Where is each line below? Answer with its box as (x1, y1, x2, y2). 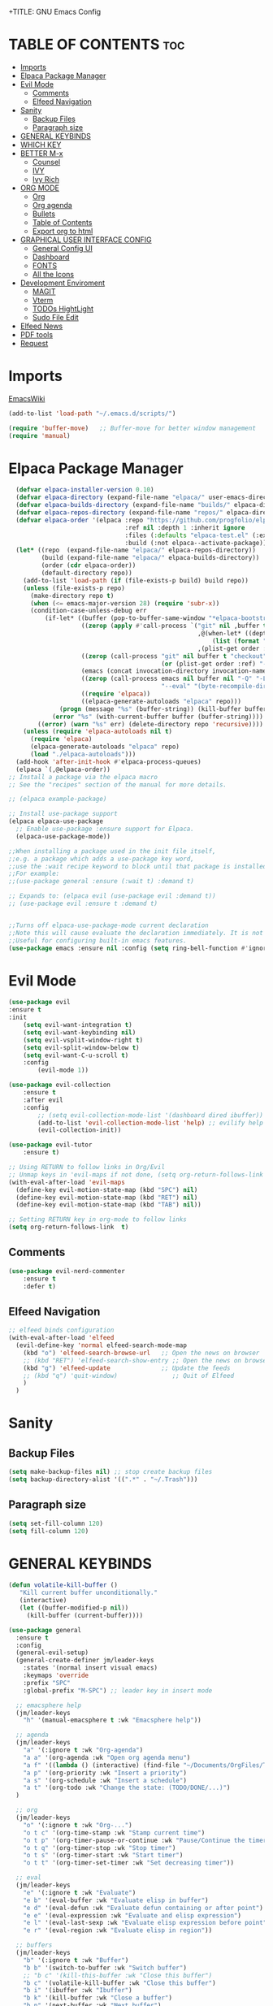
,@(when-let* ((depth (197, 630, 271, 638)
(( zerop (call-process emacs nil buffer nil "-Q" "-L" (80, 674, 271, 683)
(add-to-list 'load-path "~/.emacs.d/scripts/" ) (8, 409, 176, 418)
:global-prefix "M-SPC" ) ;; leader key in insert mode (23, 1686, 213, 1695)
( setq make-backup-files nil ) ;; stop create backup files (8, 1468, 213, 1476)
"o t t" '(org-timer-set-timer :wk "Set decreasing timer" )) (23, 1859, 234, 1867)
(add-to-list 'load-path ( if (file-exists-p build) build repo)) (23, 576, 249, 584)
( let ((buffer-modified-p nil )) (19, 1604, 129, 1612)
